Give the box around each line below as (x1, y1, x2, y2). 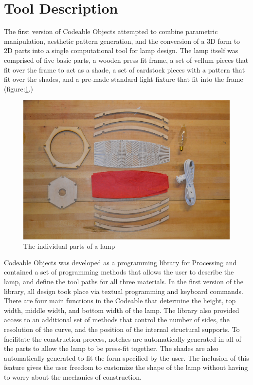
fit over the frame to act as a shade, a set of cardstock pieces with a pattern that (4, 64, 245, 74)
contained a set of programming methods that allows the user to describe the (4, 267, 234, 277)
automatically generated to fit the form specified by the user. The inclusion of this (4, 352, 249, 363)
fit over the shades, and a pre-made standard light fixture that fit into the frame (4, 74, 243, 84)
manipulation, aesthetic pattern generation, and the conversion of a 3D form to (4, 36, 240, 46)
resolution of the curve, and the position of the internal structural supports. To (4, 324, 240, 334)
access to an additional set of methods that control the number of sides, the (4, 314, 230, 325)
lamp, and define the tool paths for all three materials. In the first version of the (4, 276, 244, 286)
